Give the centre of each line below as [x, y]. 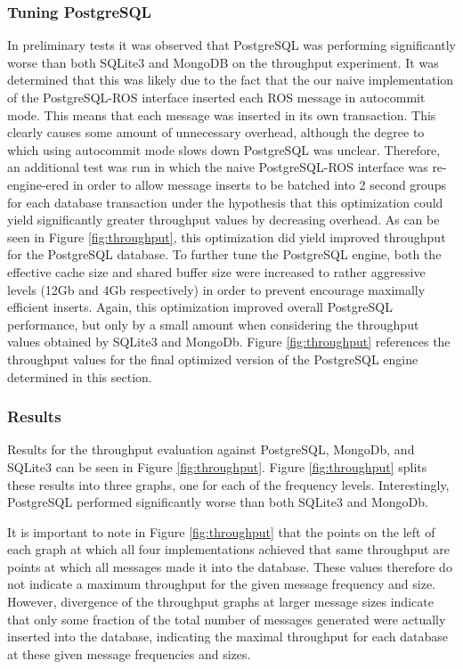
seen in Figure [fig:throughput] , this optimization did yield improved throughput [227, 237]
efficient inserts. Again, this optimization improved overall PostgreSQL [200, 307]
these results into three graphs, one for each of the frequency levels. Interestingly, [228, 484]
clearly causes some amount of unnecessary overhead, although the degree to [216, 132]
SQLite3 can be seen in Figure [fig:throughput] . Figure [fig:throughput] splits [217, 466]
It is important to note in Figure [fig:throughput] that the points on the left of [221, 531]
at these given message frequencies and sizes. [129, 653]
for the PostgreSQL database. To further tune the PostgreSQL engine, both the [224, 254]
